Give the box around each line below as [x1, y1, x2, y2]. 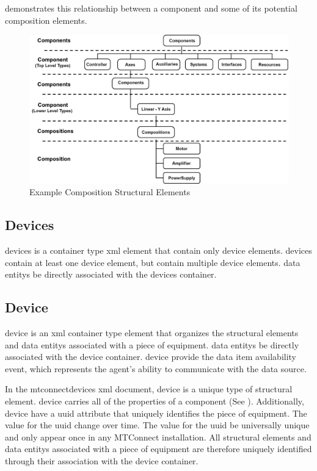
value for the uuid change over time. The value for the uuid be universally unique [5, 419, 310, 431]
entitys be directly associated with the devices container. [5, 268, 217, 281]
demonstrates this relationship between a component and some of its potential [5, 2, 297, 14]
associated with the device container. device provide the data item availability [5, 350, 297, 363]
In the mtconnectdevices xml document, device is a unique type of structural [5, 383, 293, 395]
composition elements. [5, 13, 87, 26]
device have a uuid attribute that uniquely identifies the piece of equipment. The [5, 406, 307, 419]
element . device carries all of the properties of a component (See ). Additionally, [5, 395, 304, 407]
